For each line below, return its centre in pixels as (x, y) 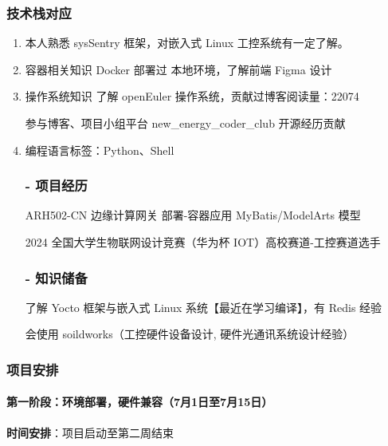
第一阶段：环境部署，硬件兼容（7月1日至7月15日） (140, 402)
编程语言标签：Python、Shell (100, 150)
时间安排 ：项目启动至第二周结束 (90, 432)
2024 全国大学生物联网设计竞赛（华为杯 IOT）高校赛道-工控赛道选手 (203, 242)
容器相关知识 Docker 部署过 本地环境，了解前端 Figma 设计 (178, 69)
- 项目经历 (56, 186)
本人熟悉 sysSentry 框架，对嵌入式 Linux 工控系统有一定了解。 (187, 43)
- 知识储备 (56, 277)
